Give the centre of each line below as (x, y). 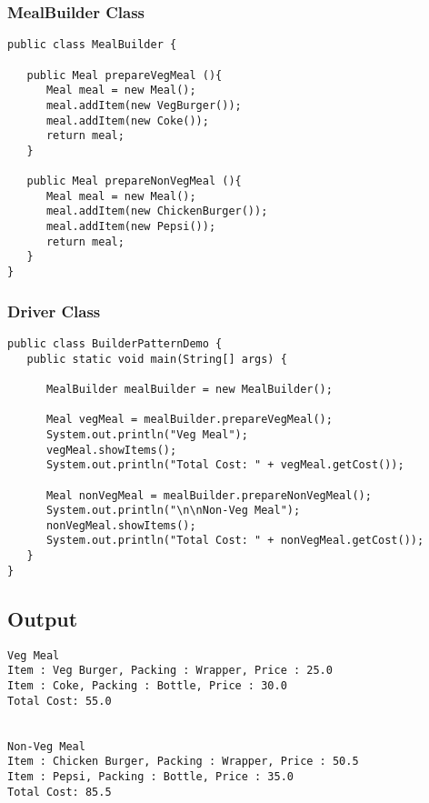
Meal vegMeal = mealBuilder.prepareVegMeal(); (189, 420)
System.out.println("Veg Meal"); (147, 434)
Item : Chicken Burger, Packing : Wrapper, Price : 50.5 (183, 762)
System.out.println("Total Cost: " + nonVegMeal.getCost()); (235, 541)
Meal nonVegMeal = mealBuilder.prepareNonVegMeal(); (209, 495)
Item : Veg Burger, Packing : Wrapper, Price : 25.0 (170, 671)
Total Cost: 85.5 (60, 792)
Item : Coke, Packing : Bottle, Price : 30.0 (147, 685)
